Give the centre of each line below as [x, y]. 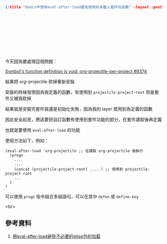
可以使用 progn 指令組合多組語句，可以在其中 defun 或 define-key [72, 196]
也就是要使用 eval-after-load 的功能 [43, 130]
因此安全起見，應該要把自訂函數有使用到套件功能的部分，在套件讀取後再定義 [83, 119]
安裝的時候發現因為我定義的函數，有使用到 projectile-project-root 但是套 [82, 92]
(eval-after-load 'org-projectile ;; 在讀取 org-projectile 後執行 [74, 151]
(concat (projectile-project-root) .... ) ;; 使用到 [69, 169]
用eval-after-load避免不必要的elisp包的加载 [56, 236]
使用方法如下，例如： [27, 140]
